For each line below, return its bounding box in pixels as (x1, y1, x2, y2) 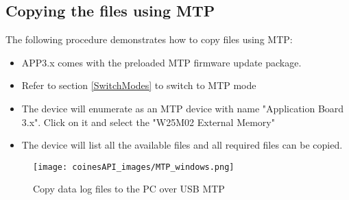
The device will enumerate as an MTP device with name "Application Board (21, 101, 344, 115)
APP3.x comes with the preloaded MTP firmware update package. (21, 55, 302, 69)
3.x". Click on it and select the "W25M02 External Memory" (21, 114, 275, 129)
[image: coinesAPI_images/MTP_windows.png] (33, 162, 234, 172)
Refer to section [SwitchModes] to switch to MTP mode (21, 78, 256, 92)
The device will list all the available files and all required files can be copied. (21, 138, 343, 152)
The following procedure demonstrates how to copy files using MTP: (5, 32, 293, 47)
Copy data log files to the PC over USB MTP (33, 182, 225, 196)
